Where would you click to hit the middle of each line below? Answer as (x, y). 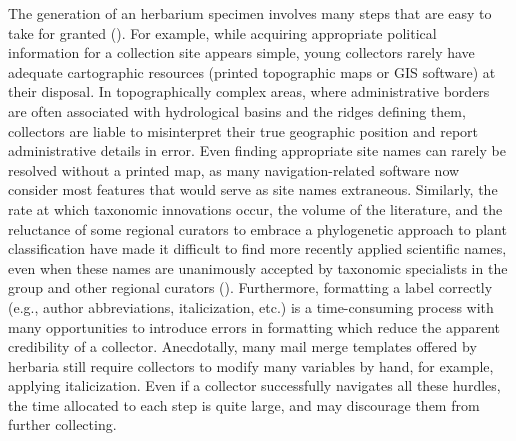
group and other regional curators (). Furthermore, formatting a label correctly (250, 287)
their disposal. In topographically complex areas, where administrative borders (249, 91)
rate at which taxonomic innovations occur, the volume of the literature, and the (255, 208)
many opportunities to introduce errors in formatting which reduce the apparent (254, 326)
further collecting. (62, 424)
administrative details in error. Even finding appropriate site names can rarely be (257, 150)
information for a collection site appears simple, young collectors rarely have (241, 52)
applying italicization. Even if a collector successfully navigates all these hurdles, (254, 385)
